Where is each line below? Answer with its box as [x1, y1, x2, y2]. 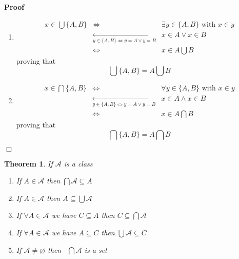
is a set [84, 244, 107, 255]
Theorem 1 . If [4, 158, 53, 169]
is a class [64, 158, 93, 169]
